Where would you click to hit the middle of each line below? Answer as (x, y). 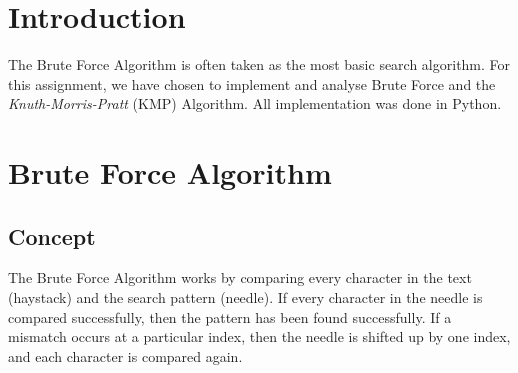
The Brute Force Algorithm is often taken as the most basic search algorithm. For (259, 64)
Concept (52, 235)
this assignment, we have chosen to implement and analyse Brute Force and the (252, 83)
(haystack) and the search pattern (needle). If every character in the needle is (245, 297)
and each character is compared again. (125, 355)
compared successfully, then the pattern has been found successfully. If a (230, 316)
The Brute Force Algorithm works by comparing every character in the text (240, 277)
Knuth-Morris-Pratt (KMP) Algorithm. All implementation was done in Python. (255, 103)
